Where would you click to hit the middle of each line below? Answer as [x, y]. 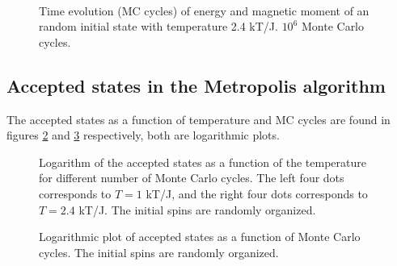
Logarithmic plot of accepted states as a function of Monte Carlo [200, 237]
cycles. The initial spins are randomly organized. [159, 252]
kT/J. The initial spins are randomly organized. [197, 209]
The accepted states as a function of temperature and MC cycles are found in [198, 119]
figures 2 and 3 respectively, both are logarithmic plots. [143, 135]
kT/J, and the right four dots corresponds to [257, 193]
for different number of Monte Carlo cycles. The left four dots [192, 178]
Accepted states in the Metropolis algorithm [196, 85]
